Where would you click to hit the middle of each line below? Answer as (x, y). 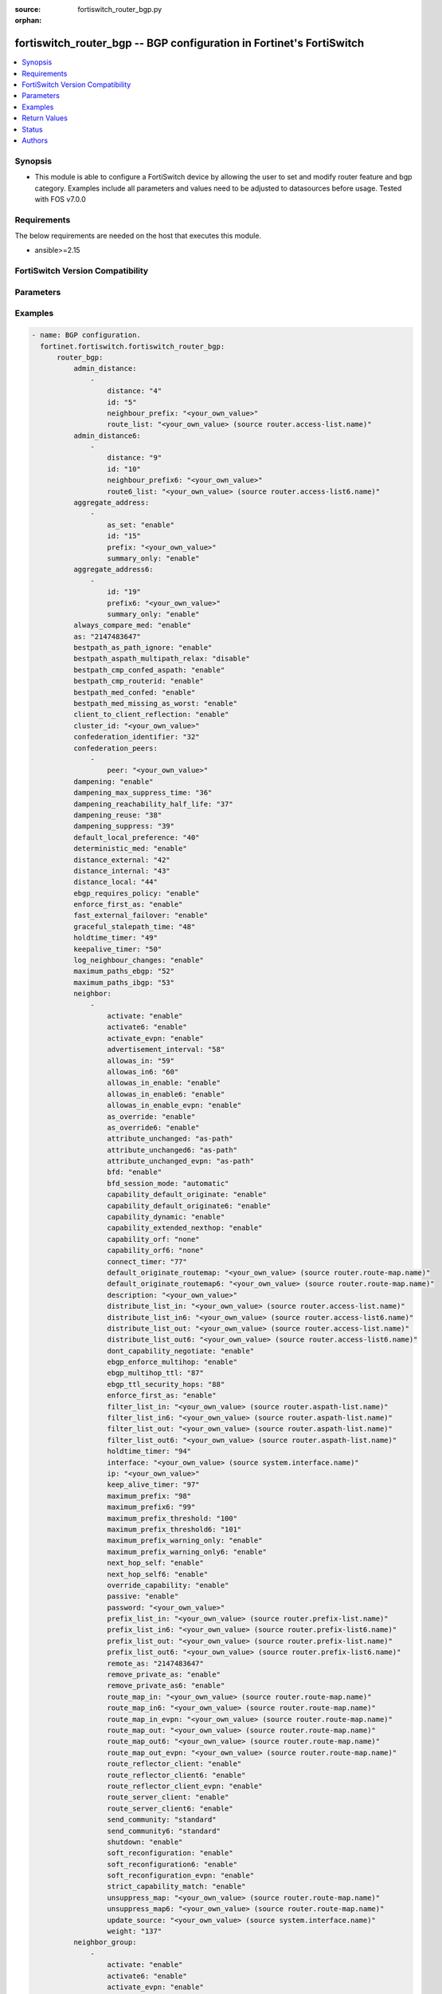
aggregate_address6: (113, 569)
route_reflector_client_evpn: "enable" (185, 1786)
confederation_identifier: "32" (136, 737)
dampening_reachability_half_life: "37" (153, 804)
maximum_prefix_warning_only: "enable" (185, 1541)
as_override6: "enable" (153, 1127)
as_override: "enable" (151, 1116)
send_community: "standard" (162, 1820)
